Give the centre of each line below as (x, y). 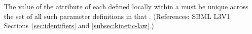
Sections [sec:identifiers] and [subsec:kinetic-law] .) (79, 25)
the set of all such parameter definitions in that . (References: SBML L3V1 (117, 16)
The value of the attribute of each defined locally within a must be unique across (126, 6)
